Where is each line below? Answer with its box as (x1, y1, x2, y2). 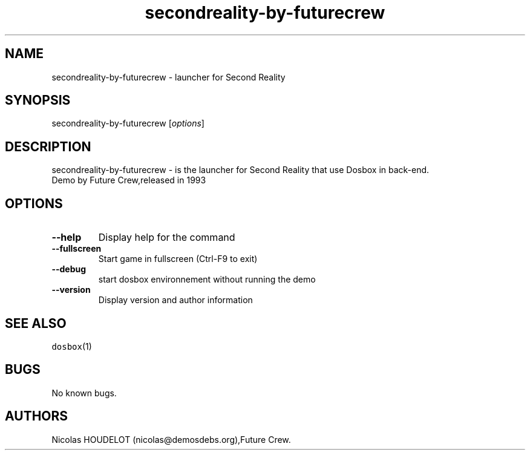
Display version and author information (98, 295, 253, 306)
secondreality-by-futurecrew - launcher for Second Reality (51, 71, 286, 82)
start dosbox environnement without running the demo (98, 274, 316, 285)
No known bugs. (51, 387, 117, 398)
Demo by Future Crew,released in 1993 (51, 175, 206, 186)
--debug (51, 264, 87, 275)
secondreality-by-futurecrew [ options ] (51, 118, 204, 129)
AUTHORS (5, 408, 68, 424)
